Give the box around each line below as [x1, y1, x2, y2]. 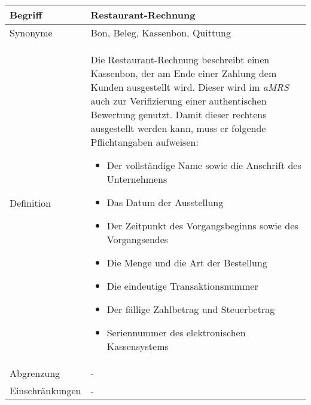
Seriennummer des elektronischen [106, 326, 246, 339]
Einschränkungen [10, 383, 81, 397]
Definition [10, 196, 51, 210]
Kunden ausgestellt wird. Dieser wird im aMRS [90, 80, 289, 94]
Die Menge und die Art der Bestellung [106, 256, 267, 269]
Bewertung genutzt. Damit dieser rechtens [90, 108, 267, 121]
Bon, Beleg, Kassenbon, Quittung [90, 26, 231, 39]
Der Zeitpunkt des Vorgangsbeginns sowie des [106, 219, 298, 232]
